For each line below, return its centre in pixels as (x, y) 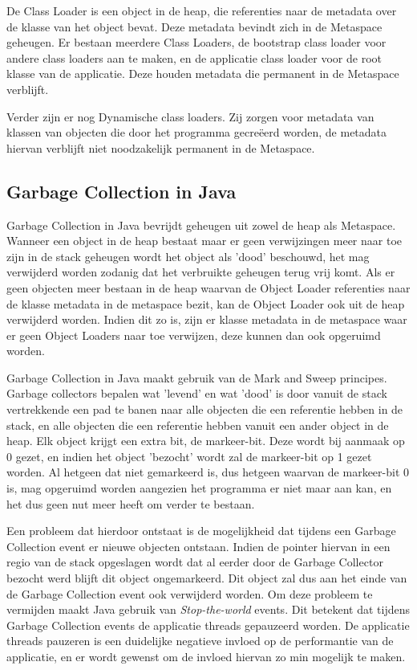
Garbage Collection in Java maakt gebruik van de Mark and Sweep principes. (197, 377)
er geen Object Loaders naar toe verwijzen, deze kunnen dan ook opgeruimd (194, 335)
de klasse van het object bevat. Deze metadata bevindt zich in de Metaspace (194, 26)
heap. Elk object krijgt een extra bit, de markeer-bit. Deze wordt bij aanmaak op (206, 441)
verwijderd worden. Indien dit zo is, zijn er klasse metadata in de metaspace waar (207, 319)
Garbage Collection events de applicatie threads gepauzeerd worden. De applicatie (208, 625)
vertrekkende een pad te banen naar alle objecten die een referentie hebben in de (205, 409)
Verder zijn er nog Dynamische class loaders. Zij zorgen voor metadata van (190, 116)
